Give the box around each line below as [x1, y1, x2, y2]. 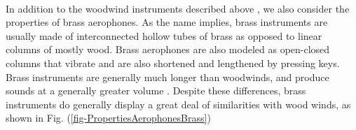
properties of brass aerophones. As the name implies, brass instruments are [6, 15, 328, 29]
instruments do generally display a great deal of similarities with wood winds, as [6, 96, 351, 111]
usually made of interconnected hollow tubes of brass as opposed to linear [6, 28, 322, 43]
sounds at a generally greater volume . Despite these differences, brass [6, 83, 306, 98]
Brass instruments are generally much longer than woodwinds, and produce [6, 69, 329, 84]
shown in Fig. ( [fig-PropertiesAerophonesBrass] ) [6, 110, 211, 125]
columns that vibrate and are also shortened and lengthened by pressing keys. [6, 55, 340, 70]
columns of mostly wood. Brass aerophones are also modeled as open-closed [6, 42, 330, 57]
